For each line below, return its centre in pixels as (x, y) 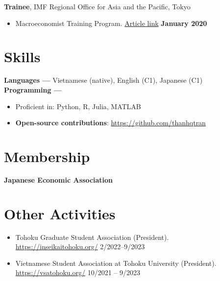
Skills (22, 57)
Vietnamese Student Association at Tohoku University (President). (116, 263)
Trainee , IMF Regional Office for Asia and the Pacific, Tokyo (97, 6)
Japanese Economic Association (59, 179)
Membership (47, 156)
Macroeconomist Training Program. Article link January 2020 (111, 23)
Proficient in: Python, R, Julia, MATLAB (78, 106)
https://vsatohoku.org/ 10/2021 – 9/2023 (78, 272)
